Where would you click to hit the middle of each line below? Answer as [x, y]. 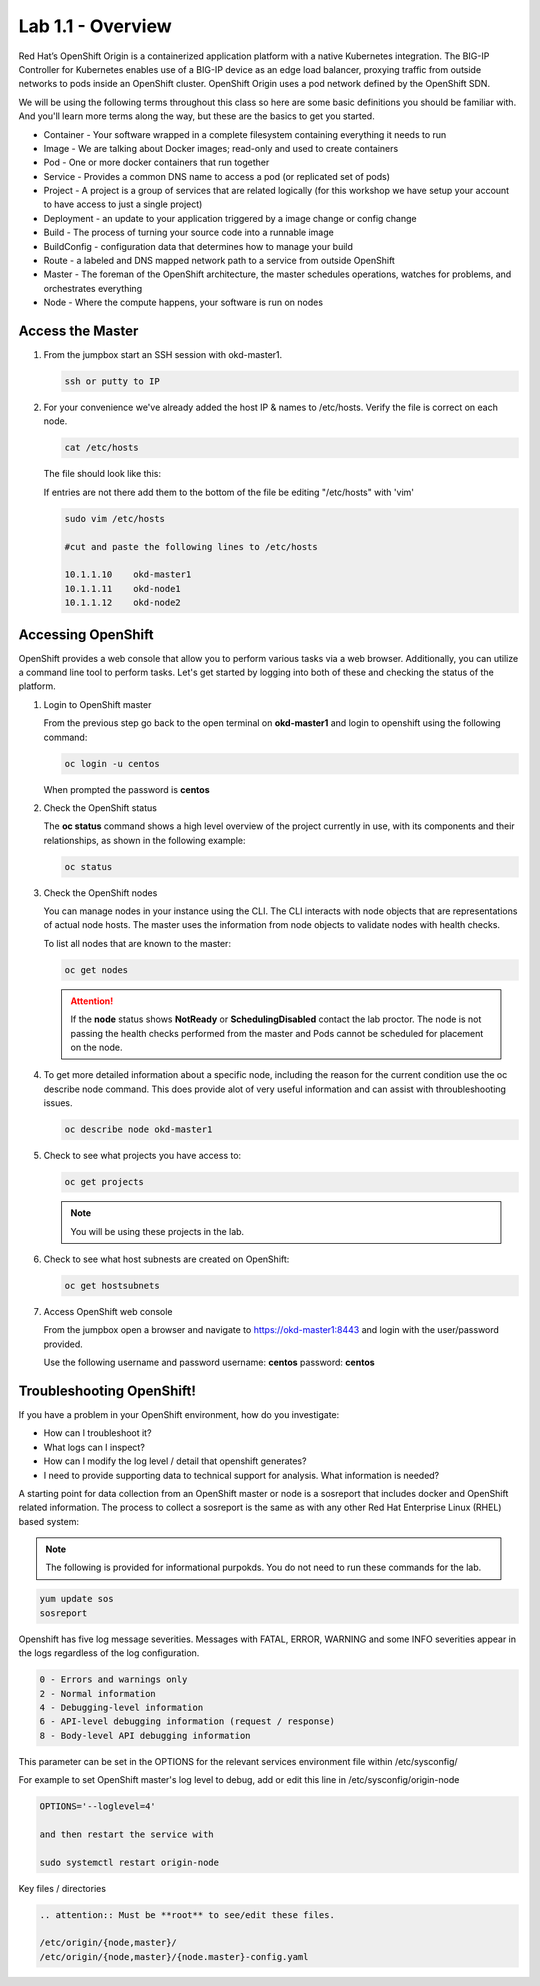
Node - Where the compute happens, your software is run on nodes [183, 302]
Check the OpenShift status [100, 807]
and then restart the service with [126, 1834]
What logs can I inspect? [94, 1447]
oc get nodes [96, 969]
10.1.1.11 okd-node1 [123, 588]
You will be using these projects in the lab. [157, 1231]
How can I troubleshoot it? [97, 1433]
